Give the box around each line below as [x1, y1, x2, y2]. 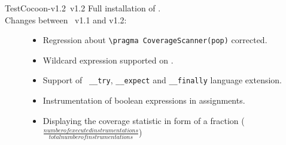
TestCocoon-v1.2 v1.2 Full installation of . [5, 2, 161, 14]
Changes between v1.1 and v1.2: [5, 13, 127, 26]
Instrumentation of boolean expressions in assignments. [42, 94, 245, 107]
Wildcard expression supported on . [42, 53, 174, 66]
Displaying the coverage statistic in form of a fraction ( [42, 114, 245, 126]
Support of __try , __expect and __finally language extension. [42, 74, 282, 86]
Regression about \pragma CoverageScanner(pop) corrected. [42, 34, 267, 46]
